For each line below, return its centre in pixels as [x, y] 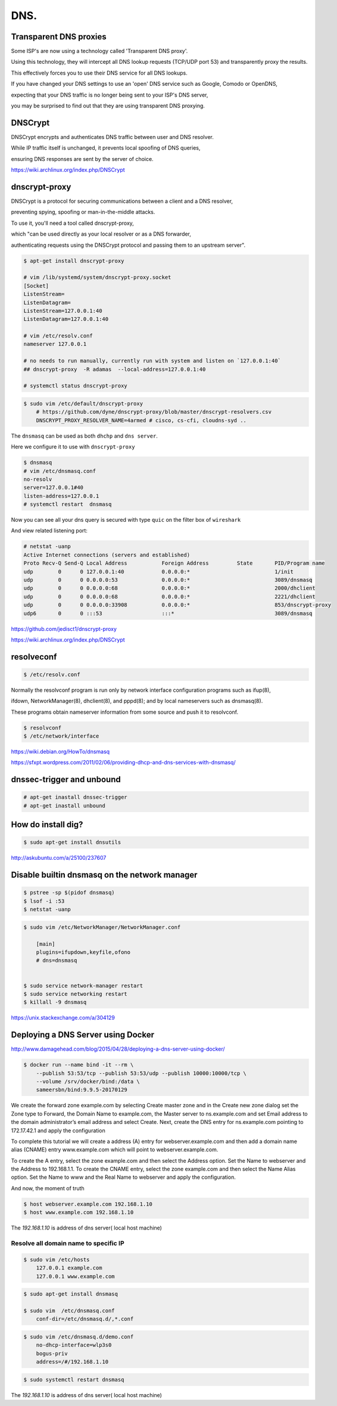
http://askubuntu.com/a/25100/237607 [59, 858]
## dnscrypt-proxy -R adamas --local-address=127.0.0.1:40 [115, 369]
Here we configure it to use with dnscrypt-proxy [73, 447]
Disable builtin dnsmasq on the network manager [104, 875]
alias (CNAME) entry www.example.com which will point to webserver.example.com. [115, 1150]
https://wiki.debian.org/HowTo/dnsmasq [60, 752]
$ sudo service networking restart [75, 994]
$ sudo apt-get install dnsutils [72, 843]
